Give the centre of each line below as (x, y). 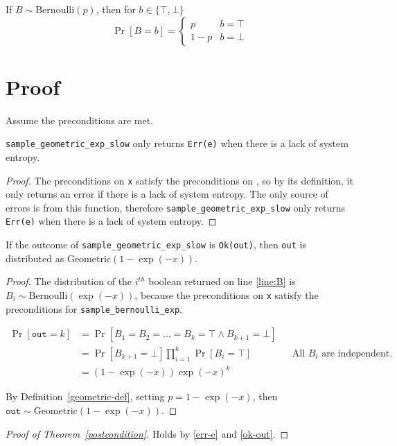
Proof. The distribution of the (69, 281)
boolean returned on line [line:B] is (222, 281)
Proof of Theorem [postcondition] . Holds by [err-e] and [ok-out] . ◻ (147, 433)
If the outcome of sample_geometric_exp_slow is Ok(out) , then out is (156, 245)
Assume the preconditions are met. (80, 120)
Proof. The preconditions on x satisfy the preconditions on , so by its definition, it (179, 180)
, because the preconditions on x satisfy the (227, 294)
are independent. (357, 353)
